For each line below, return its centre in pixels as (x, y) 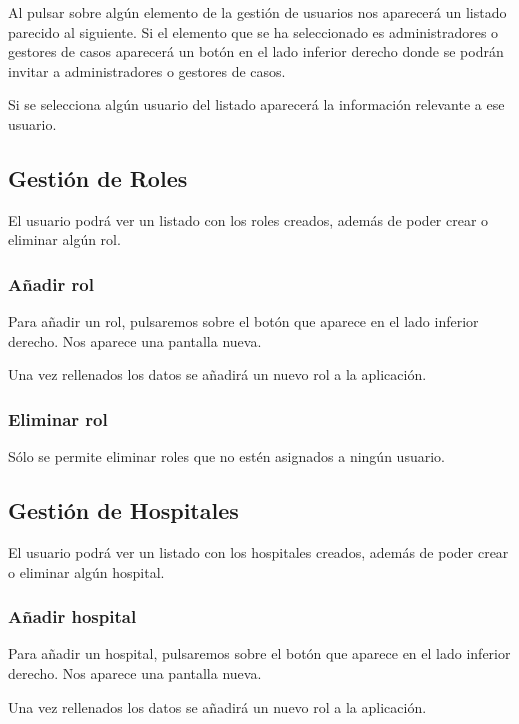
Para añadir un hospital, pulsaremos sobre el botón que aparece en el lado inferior (259, 653)
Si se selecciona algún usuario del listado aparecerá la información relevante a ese (256, 104)
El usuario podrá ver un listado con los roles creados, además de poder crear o (248, 219)
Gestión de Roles (98, 177)
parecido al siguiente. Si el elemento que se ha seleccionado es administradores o (253, 31)
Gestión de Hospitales (123, 510)
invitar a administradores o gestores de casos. (147, 70)
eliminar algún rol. (64, 239)
